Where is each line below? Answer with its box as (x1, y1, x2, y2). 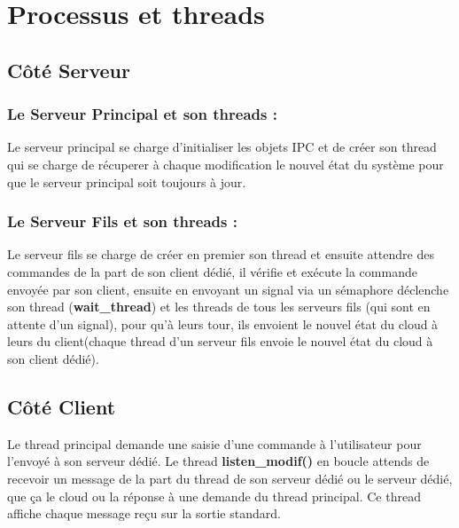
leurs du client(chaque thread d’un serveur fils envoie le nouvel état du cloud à (7, 332, 433, 351)
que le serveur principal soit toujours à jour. (7, 172, 246, 191)
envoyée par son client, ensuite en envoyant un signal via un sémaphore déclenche (7, 280, 449, 298)
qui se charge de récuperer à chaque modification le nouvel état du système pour (7, 154, 444, 173)
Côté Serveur (7, 56, 130, 83)
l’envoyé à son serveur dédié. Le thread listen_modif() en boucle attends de (7, 452, 430, 470)
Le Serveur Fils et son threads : (7, 210, 237, 232)
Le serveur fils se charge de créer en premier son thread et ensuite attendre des (7, 245, 434, 264)
